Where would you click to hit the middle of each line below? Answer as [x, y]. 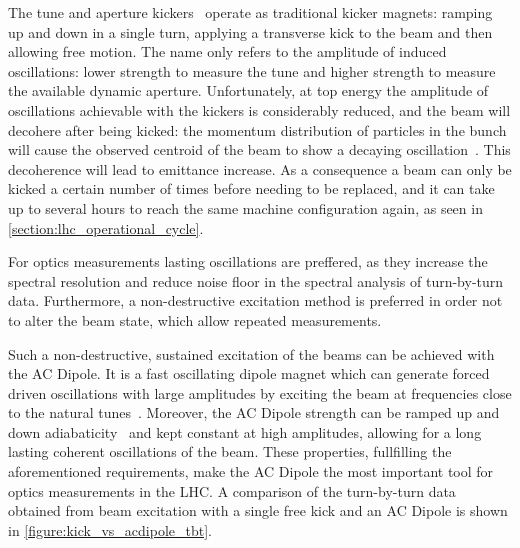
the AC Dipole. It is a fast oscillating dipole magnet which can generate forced [249, 373]
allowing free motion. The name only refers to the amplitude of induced [227, 51]
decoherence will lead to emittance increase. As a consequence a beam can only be [260, 168]
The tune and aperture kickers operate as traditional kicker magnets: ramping [250, 12]
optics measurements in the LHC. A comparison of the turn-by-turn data [232, 490]
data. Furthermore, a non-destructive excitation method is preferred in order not [255, 300]
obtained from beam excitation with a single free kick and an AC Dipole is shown [258, 510]
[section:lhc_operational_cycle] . [106, 227]
